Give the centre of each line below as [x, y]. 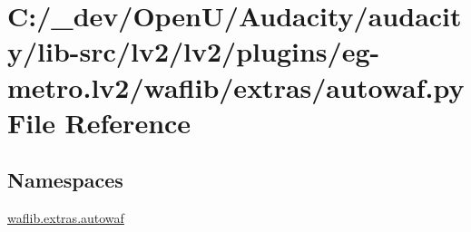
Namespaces [65, 180]
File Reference [99, 122]
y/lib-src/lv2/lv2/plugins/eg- [194, 51]
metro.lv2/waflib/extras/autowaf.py [236, 87]
